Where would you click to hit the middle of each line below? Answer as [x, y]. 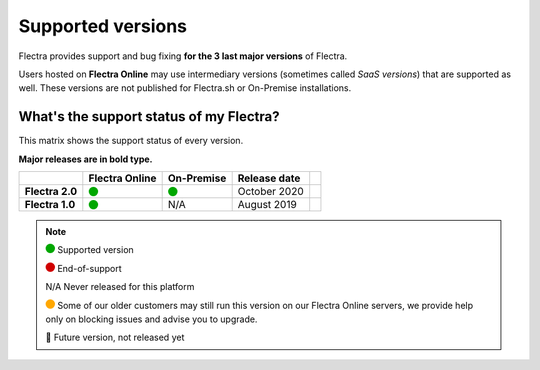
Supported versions [103, 26]
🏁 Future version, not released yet [115, 337]
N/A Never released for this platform [120, 287]
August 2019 [267, 205]
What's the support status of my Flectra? [149, 116]
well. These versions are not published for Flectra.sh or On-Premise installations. [185, 88]
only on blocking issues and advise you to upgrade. [151, 319]
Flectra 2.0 [51, 192]
